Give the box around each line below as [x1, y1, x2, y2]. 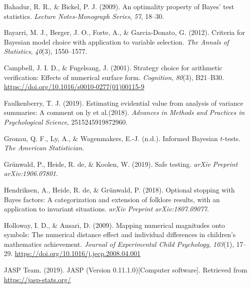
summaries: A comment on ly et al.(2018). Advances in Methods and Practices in [4, 107, 245, 117]
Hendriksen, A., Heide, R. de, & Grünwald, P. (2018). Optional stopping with [4, 184, 235, 194]
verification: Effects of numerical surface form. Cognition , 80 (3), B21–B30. [4, 72, 224, 82]
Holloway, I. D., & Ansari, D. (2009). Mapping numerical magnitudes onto [4, 220, 225, 230]
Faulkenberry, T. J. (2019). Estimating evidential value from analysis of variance [4, 97, 243, 108]
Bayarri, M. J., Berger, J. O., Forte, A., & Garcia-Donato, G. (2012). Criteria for [4, 27, 245, 37]
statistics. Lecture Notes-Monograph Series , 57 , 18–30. [4, 11, 165, 21]
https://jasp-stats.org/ [4, 274, 71, 284]
